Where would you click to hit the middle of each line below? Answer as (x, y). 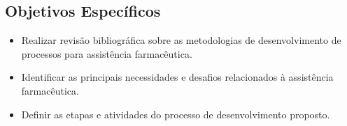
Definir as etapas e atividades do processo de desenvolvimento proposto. (176, 114)
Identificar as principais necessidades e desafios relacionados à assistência (177, 77)
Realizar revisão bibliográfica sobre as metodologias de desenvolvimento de (181, 40)
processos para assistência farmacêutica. (107, 53)
